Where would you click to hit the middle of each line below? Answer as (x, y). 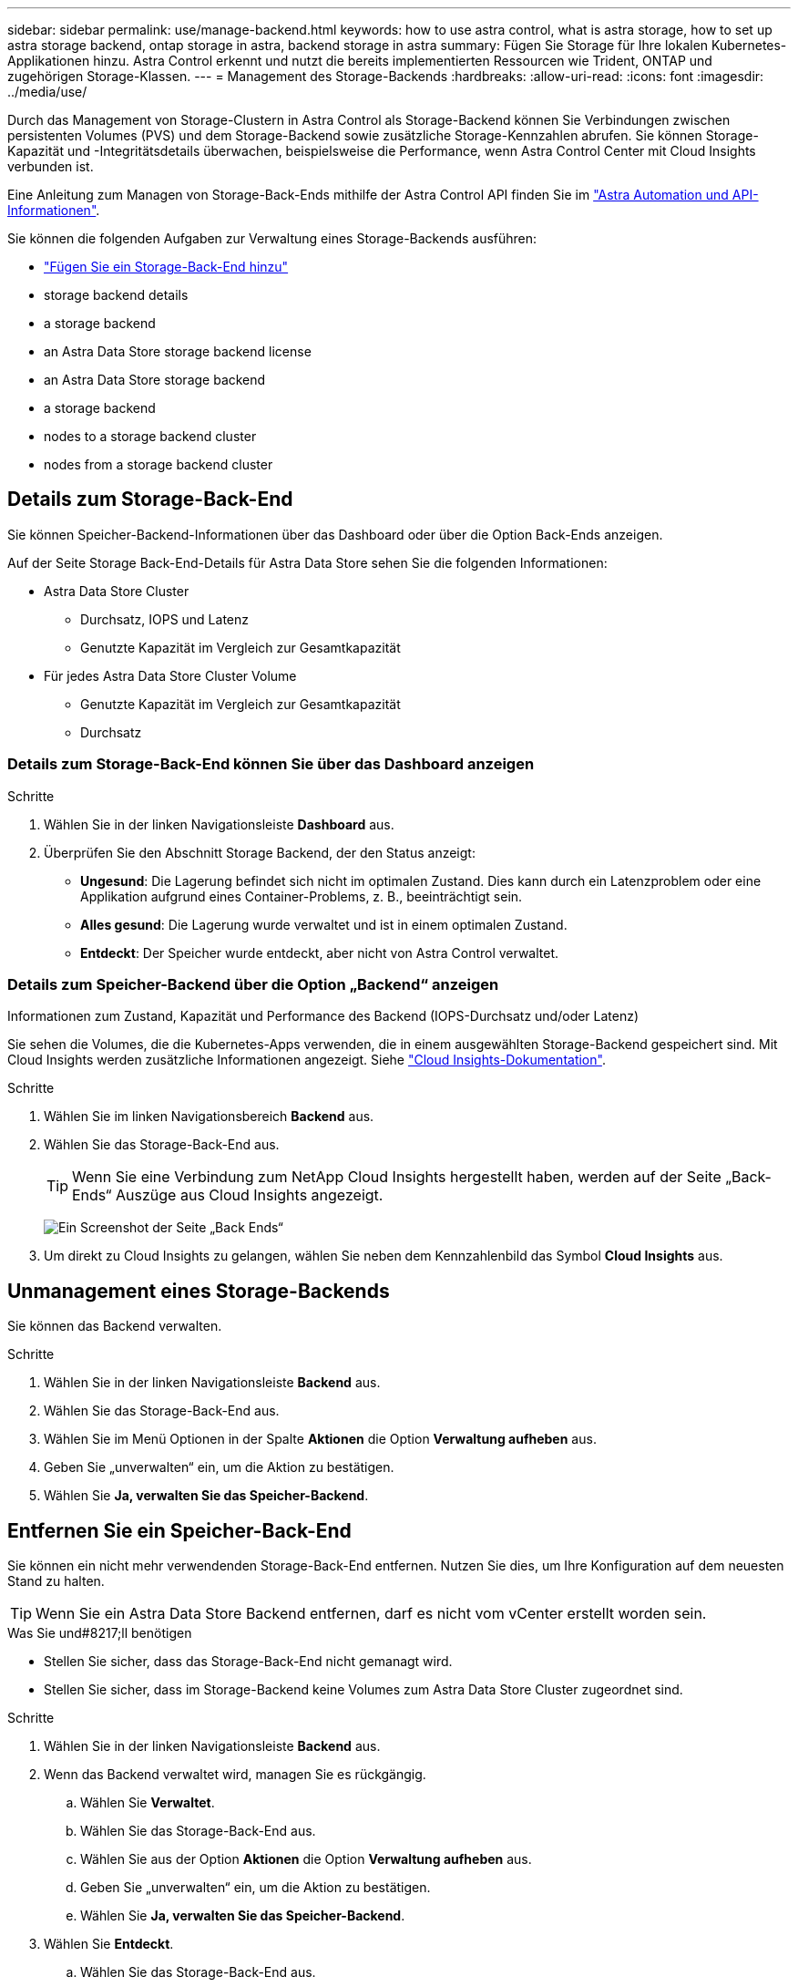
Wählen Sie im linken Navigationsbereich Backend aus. (209, 1117)
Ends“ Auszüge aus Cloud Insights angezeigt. (228, 1195)
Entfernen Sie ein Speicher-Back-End (179, 1530)
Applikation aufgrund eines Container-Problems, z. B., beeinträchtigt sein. (302, 896)
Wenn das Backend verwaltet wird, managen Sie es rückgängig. (235, 1775)
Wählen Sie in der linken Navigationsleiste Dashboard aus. (219, 824)
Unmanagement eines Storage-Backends (199, 1291)
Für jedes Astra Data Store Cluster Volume (170, 675)
